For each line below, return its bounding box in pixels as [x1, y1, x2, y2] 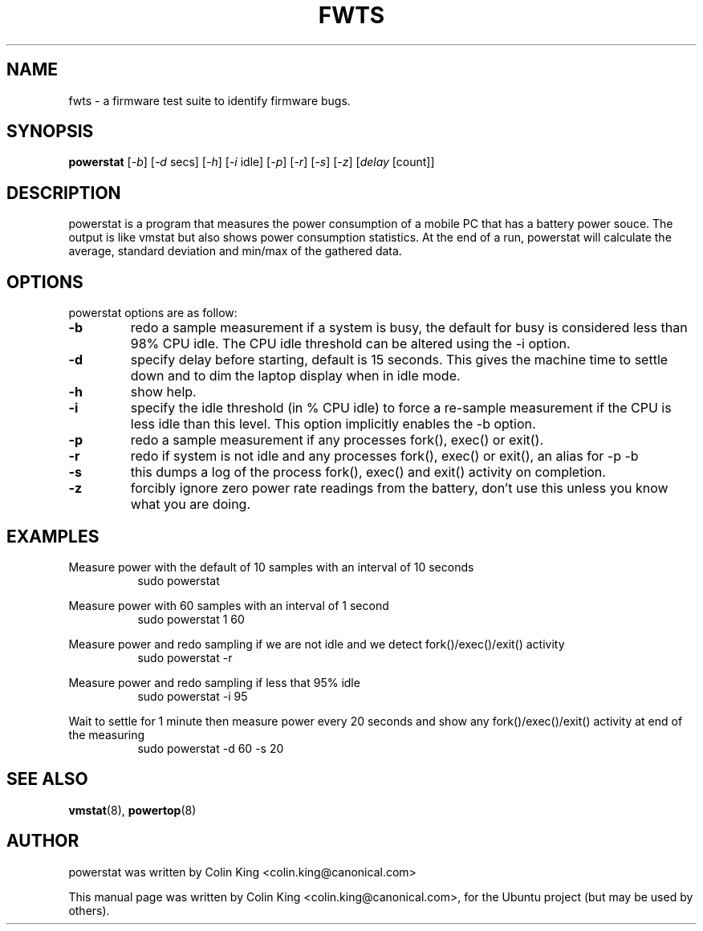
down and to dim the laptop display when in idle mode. [130, 368, 461, 384]
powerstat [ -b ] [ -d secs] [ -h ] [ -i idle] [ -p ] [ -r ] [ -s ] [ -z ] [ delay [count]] [68, 155, 435, 169]
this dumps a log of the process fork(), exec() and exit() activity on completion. [130, 464, 606, 481]
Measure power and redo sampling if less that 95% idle [68, 675, 360, 689]
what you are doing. [130, 496, 250, 513]
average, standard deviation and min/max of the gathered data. [68, 244, 402, 258]
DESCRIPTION [6, 182, 121, 203]
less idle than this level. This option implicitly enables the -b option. [130, 416, 536, 433]
